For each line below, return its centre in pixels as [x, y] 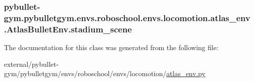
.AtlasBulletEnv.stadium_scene [68, 29]
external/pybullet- [31, 64]
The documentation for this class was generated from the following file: [111, 47]
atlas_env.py [186, 73]
